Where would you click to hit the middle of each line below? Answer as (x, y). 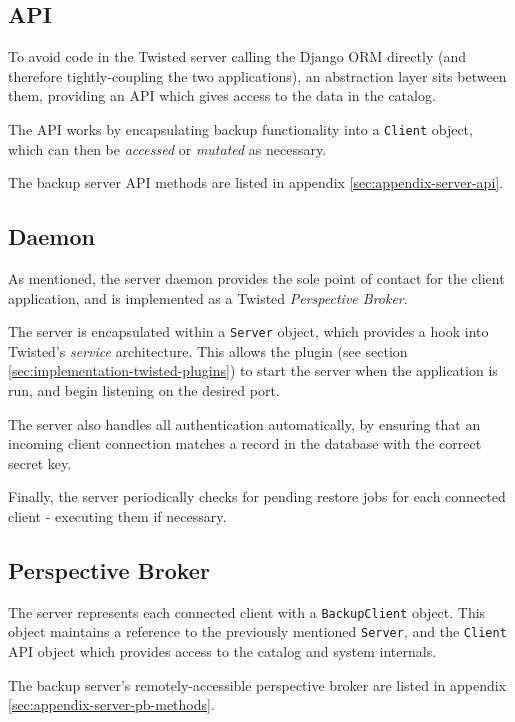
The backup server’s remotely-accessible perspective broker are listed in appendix (257, 684)
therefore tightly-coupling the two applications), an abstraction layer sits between (257, 75)
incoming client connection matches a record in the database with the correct (245, 443)
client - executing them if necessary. (117, 516)
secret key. (40, 462)
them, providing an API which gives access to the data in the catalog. (222, 95)
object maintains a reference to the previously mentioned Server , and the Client (257, 631)
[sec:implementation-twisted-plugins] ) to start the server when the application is (253, 370)
